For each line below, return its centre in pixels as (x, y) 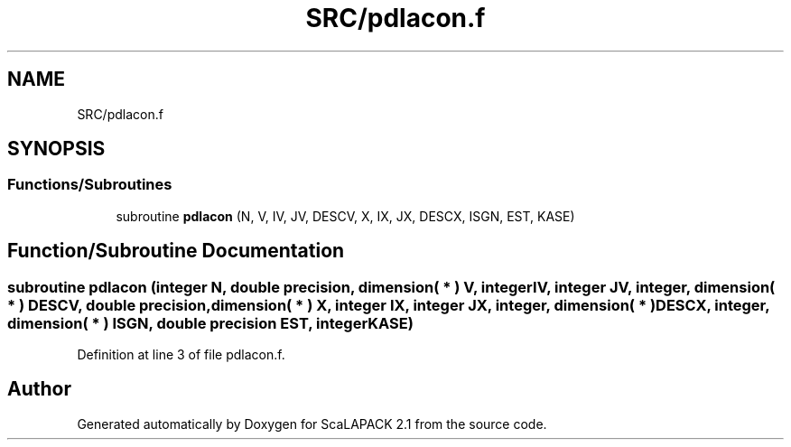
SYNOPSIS (56, 149)
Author (39, 389)
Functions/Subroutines (90, 185)
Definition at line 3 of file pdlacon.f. (181, 355)
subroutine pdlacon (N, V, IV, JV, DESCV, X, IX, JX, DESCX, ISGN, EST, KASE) (345, 216)
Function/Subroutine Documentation (176, 251)
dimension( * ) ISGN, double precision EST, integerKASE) (210, 323)
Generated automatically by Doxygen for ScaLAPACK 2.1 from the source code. (312, 424)
